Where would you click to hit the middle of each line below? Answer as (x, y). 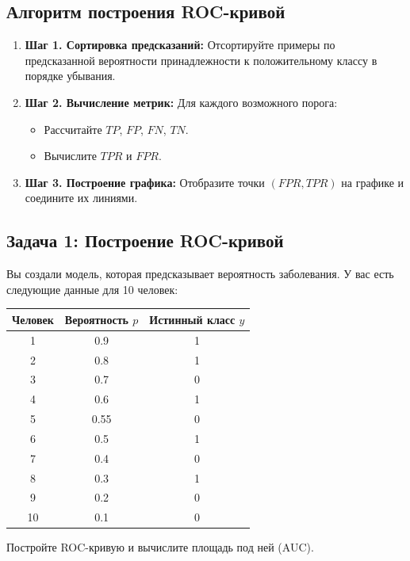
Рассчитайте (73, 129)
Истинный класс (192, 319)
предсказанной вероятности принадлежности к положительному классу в (201, 60)
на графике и (373, 182)
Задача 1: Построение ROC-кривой (145, 240)
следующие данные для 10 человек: (92, 289)
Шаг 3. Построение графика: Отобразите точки (145, 182)
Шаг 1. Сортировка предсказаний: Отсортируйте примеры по (180, 45)
